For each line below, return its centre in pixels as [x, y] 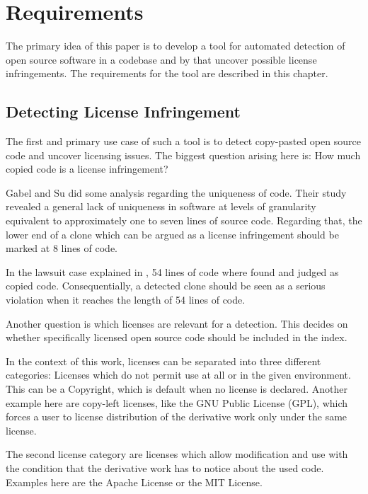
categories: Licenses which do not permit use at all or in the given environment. [178, 375]
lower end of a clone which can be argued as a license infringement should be [172, 234]
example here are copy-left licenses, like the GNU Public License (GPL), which [177, 402]
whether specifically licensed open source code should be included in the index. [177, 337]
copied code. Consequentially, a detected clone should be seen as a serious [166, 286]
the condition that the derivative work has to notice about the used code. [165, 467]
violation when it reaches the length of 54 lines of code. [126, 300]
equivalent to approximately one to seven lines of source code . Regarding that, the [184, 220]
